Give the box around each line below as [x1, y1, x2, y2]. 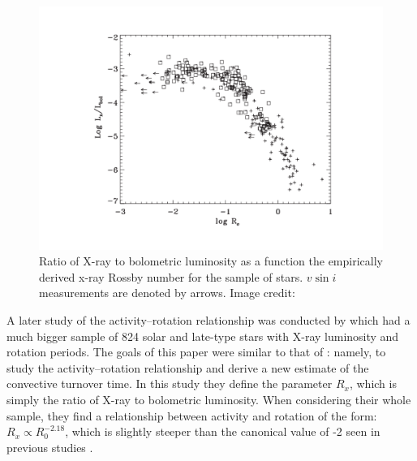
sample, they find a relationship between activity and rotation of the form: [6, 407, 377, 424]
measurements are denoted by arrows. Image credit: [39, 284, 295, 301]
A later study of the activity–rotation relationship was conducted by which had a [6, 312, 411, 329]
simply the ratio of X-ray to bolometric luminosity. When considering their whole [6, 391, 411, 407]
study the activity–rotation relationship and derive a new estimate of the [6, 359, 369, 376]
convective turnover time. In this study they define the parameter [6, 375, 333, 392]
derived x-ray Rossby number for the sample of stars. [39, 268, 303, 285]
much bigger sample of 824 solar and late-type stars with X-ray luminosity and [6, 327, 399, 344]
